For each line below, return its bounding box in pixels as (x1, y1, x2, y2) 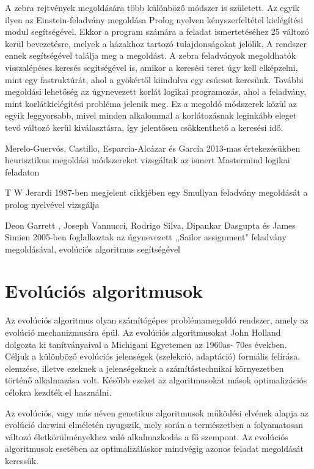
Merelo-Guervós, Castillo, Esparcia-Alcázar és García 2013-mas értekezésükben (5, 141, 301, 154)
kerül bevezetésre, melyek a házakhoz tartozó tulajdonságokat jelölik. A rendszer (5, 37, 307, 50)
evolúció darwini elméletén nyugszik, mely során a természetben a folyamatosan (5, 418, 304, 431)
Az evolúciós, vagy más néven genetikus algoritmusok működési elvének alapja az (5, 406, 309, 419)
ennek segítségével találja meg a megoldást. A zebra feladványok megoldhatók (5, 49, 296, 62)
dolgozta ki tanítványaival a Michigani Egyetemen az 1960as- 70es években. (5, 338, 287, 350)
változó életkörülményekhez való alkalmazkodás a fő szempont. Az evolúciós (5, 430, 288, 443)
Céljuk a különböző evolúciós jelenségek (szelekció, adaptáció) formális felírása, (5, 350, 301, 363)
